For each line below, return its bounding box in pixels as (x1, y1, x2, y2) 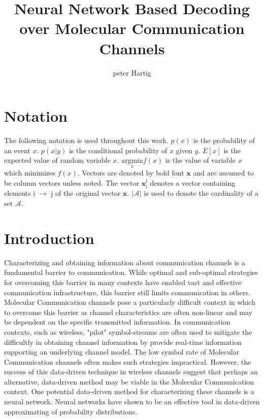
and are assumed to (193, 167, 254, 178)
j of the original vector (51, 188, 121, 198)
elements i (4, 188, 36, 198)
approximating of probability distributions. (4, 406, 138, 416)
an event (4, 145, 30, 155)
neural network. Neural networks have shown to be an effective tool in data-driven (4, 396, 260, 407)
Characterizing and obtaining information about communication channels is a (4, 257, 245, 267)
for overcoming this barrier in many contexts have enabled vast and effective (4, 276, 242, 287)
